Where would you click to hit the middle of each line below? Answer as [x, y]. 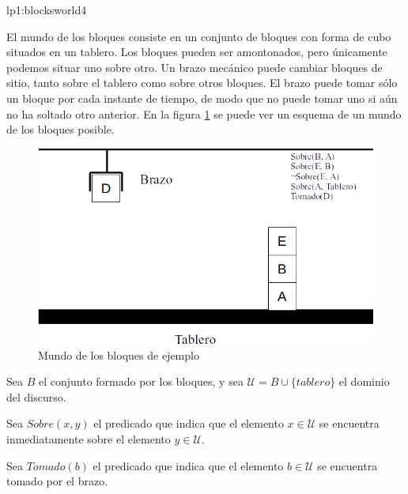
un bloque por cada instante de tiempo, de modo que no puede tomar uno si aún [202, 98]
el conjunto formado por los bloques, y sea [141, 381]
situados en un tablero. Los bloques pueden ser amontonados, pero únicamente [197, 52]
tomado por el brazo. [57, 481]
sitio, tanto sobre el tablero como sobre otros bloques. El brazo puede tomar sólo [202, 83]
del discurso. [36, 396]
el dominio [364, 381]
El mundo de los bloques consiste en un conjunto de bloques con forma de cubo [199, 36]
